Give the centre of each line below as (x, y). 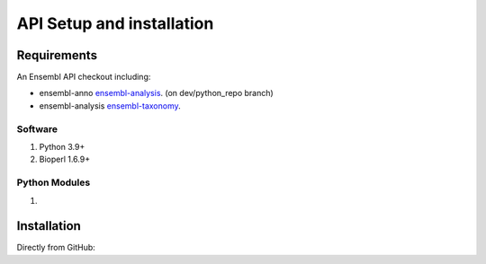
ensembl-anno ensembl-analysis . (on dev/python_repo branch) (156, 93)
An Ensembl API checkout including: (84, 77)
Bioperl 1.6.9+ (64, 159)
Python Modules (54, 182)
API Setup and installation (115, 23)
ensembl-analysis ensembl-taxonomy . (110, 106)
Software (37, 128)
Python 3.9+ (62, 146)
